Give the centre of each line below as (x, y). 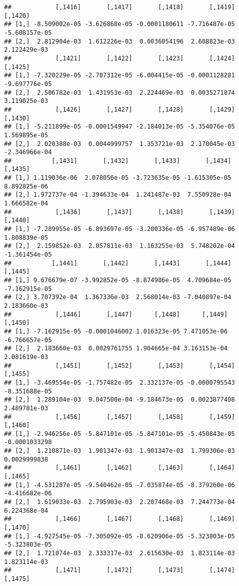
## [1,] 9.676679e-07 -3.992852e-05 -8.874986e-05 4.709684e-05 (118, 280)
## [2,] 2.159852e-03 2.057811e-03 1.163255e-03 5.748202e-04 (120, 246)
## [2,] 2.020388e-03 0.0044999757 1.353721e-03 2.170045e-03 (120, 144)
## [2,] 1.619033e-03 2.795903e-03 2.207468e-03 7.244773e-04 (120, 502)
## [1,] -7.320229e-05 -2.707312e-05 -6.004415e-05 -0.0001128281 (120, 76)
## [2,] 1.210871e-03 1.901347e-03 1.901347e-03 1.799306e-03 (120, 451)
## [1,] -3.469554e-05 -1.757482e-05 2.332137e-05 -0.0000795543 (120, 382)
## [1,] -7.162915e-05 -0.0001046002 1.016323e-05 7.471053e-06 (116, 331)
